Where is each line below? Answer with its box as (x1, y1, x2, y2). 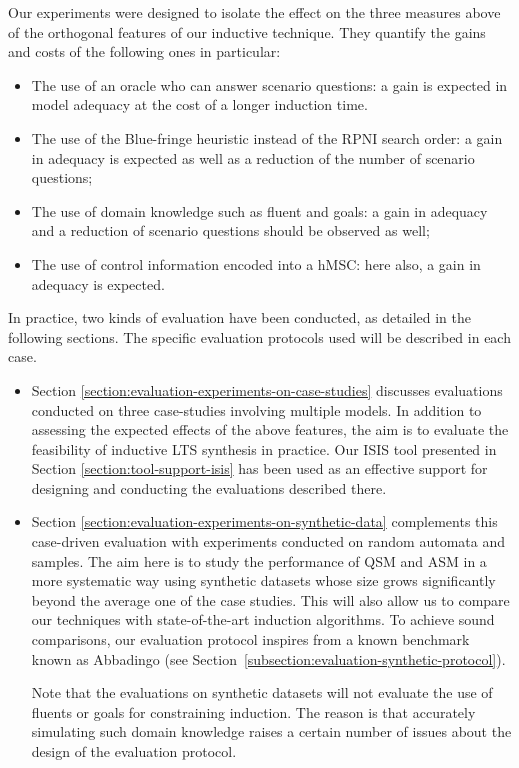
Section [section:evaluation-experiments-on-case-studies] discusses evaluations (31, 379, 503, 400)
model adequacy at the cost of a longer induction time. (31, 94, 368, 115)
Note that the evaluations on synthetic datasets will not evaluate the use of (31, 682, 493, 703)
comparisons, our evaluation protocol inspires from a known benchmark (31, 629, 470, 650)
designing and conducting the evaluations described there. (31, 477, 387, 498)
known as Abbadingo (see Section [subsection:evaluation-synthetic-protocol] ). (31, 648, 506, 669)
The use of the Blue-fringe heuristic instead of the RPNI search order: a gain (31, 127, 503, 148)
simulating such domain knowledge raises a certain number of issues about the (31, 721, 512, 742)
